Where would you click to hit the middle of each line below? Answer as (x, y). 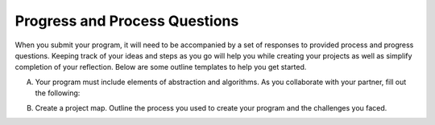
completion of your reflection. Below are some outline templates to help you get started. (161, 67)
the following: (58, 93)
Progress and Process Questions (127, 21)
